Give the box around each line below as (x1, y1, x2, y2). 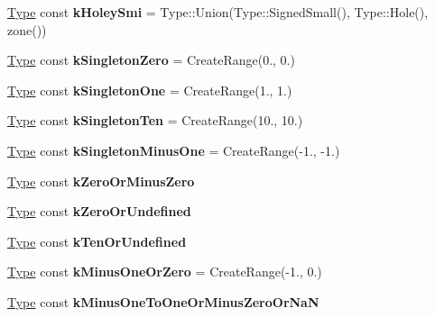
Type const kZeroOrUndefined (7, 202, 191, 221)
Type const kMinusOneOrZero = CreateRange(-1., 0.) (7, 262, 322, 281)
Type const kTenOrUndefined (7, 231, 187, 250)
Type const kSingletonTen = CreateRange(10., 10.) (7, 111, 303, 130)
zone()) (7, 20, 47, 39)
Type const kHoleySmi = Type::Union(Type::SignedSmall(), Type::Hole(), (7, 3, 429, 21)
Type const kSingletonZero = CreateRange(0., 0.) (7, 50, 295, 69)
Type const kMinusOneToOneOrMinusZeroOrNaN (7, 292, 319, 311)
